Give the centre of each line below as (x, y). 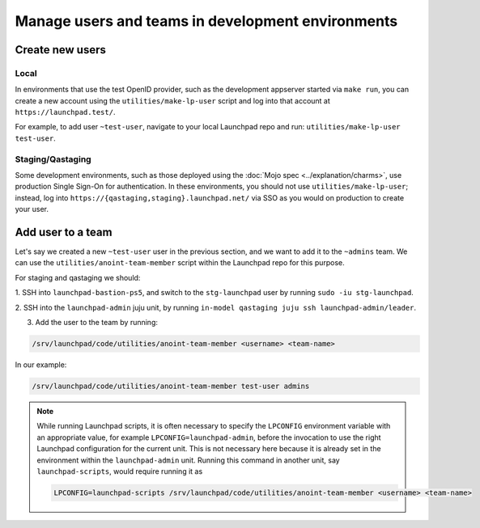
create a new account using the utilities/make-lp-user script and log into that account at (173, 100)
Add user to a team (64, 232)
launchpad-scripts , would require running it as (120, 471)
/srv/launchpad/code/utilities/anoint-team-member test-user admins (171, 386)
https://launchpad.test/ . (65, 112)
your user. (32, 209)
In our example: (41, 365)
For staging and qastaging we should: (78, 277)
